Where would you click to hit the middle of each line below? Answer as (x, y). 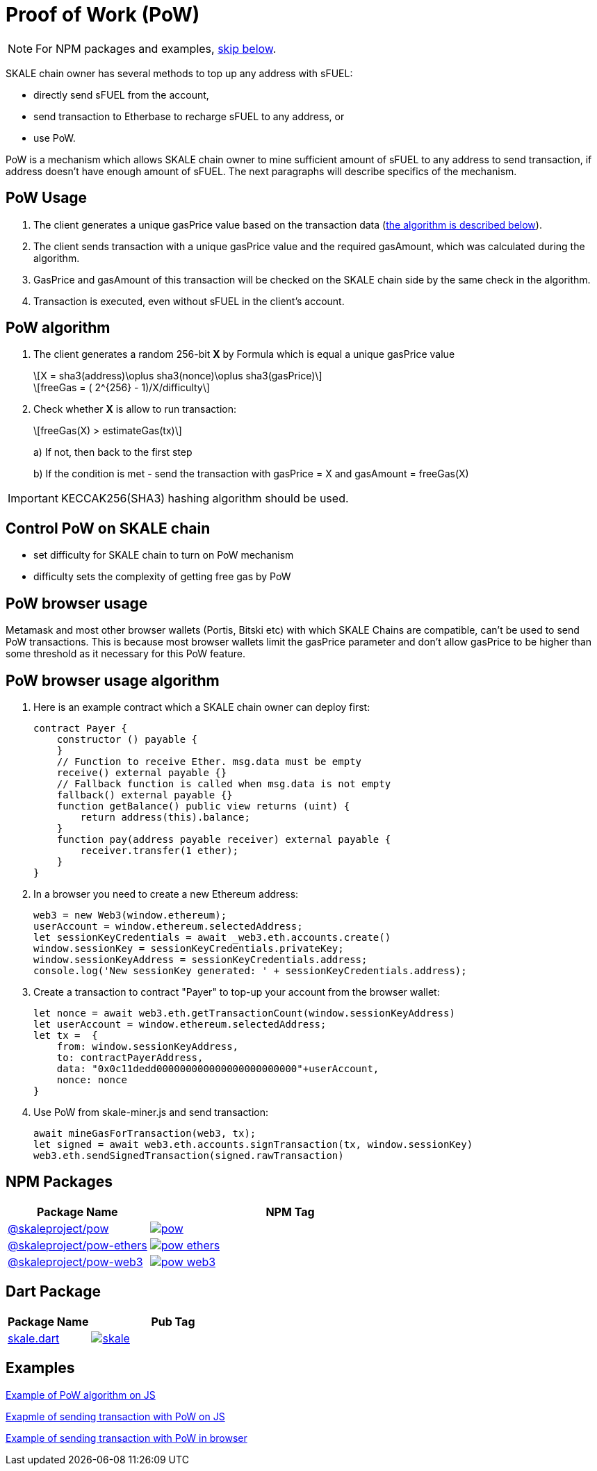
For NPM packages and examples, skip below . (156, 48)
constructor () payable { (127, 739)
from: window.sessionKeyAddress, (148, 1046)
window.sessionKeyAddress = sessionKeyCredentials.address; (201, 959)
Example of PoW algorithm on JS (81, 1395)
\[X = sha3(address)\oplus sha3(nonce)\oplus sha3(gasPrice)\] (178, 376)
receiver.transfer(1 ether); (160, 850)
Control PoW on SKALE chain (108, 528)
